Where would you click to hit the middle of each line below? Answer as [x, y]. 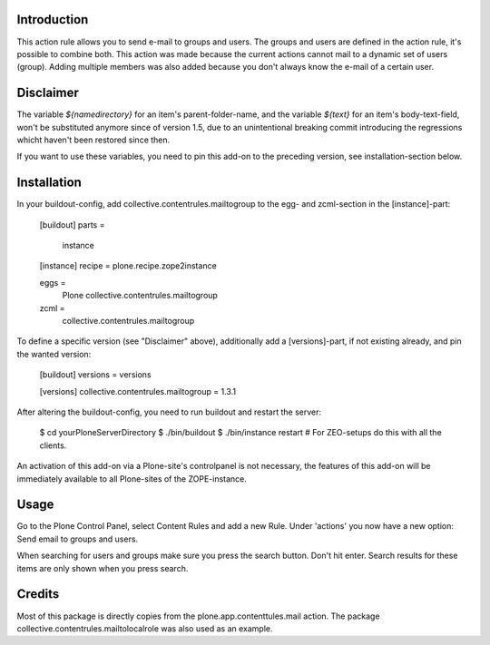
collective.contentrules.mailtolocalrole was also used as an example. [145, 628]
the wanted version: [54, 354]
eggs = [53, 282]
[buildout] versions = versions [95, 375]
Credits [38, 594]
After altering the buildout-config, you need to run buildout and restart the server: [169, 412]
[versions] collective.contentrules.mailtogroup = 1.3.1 [137, 391]
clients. [53, 445]
